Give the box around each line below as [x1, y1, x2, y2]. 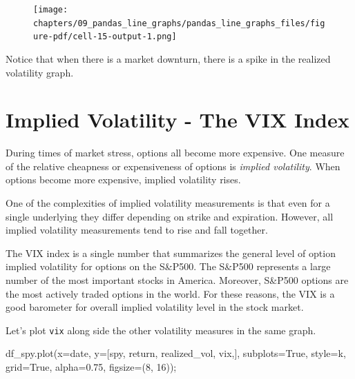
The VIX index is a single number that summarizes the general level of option [6, 245, 336, 260]
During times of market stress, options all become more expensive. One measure [6, 145, 345, 160]
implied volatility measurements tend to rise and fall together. [6, 223, 268, 237]
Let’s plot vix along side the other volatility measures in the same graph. [6, 322, 316, 337]
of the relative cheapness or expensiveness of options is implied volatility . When [6, 158, 340, 173]
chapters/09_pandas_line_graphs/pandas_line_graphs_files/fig [33, 18, 325, 28]
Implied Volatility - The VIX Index [6, 105, 349, 134]
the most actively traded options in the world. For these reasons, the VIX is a [6, 286, 335, 300]
